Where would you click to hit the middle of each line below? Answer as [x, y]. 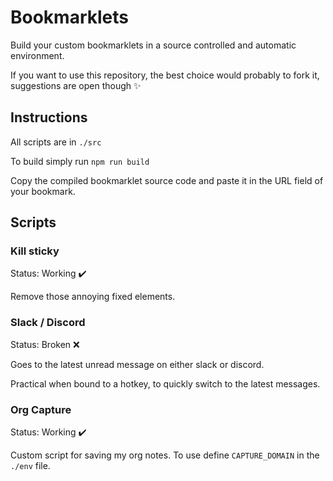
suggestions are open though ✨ [76, 85]
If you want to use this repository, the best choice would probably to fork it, [165, 75]
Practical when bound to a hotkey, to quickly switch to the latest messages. [165, 383]
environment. [37, 55]
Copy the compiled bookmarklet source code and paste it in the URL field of [167, 180]
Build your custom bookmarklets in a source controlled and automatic [153, 45]
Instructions [49, 117]
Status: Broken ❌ [45, 344]
